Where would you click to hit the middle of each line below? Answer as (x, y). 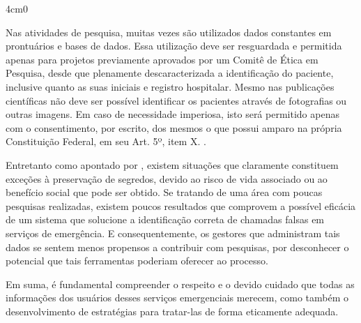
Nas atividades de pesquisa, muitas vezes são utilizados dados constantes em (169, 32)
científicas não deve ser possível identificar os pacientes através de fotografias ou (176, 100)
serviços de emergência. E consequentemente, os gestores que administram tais (173, 233)
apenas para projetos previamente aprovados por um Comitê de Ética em (162, 59)
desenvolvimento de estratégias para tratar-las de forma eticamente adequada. (172, 311)
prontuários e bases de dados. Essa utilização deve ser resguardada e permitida (174, 46)
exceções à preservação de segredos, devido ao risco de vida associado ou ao (167, 178)
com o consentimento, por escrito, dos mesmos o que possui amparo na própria (174, 127)
